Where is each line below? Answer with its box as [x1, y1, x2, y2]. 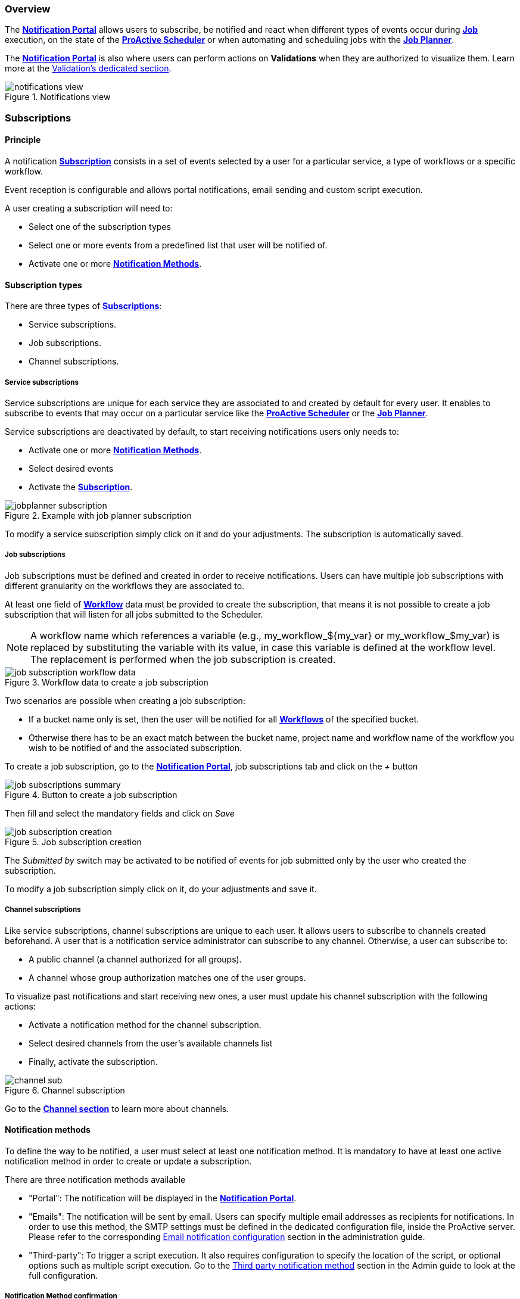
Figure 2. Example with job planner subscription [5, 510, 192, 521]
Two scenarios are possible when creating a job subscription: [5, 695, 245, 706]
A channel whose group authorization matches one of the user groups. [29, 972, 306, 983]
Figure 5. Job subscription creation [5, 836, 142, 847]
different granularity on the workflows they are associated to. [5, 580, 245, 591]
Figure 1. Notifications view [5, 92, 111, 102]
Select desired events [29, 463, 114, 474]
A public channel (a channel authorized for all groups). [29, 954, 242, 964]
